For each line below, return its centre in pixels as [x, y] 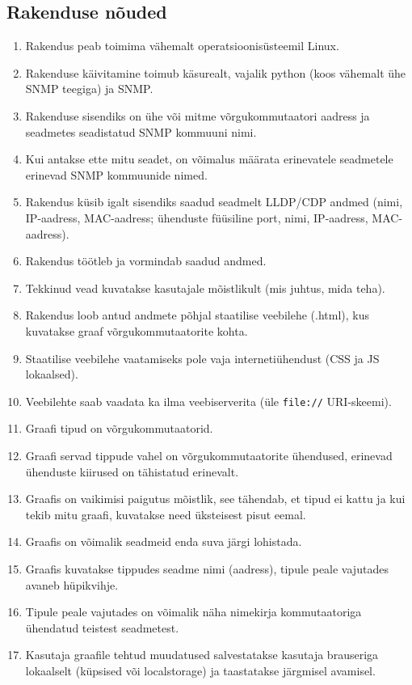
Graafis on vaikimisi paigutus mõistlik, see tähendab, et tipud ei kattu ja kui [215, 499]
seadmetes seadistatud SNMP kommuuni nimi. [141, 131]
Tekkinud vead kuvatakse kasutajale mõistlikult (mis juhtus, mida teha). [205, 288]
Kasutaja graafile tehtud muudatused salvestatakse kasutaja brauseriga [202, 655]
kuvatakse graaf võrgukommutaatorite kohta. [137, 330]
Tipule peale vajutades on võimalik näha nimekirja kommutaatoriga [193, 612]
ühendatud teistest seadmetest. [102, 627]
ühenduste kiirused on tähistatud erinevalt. [132, 471]
